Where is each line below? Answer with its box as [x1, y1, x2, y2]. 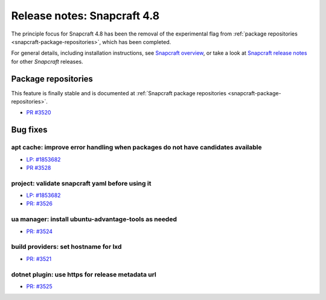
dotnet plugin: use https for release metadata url [11, 270, 157, 278]
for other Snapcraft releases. [11, 58, 84, 65]
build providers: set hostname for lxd [11, 243, 122, 251]
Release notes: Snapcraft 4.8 [11, 9, 160, 22]
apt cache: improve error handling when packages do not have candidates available [11, 143, 262, 152]
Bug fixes [11, 125, 48, 135]
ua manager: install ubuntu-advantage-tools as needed [11, 215, 177, 223]
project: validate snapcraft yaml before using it [11, 179, 152, 187]
